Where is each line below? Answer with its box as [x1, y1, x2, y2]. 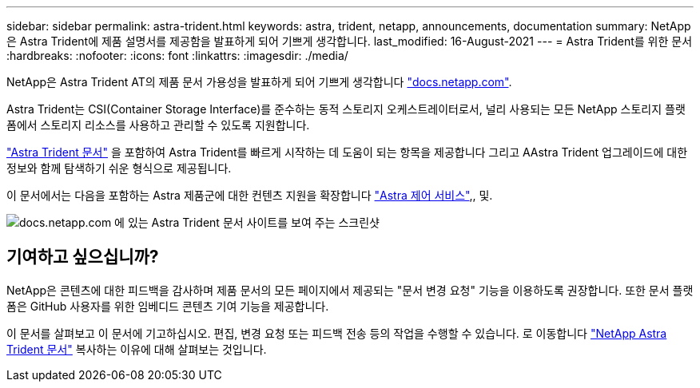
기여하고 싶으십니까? [6, 247, 159, 267]
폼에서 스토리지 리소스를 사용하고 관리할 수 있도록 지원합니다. [6, 118, 310, 132]
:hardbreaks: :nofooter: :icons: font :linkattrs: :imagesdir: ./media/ [6, 49, 348, 62]
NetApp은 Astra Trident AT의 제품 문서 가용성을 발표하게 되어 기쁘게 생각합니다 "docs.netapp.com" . [6, 75, 512, 89]
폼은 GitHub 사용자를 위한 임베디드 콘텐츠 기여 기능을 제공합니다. [6, 299, 329, 313]
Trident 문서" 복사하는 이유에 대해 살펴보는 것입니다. [6, 342, 267, 356]
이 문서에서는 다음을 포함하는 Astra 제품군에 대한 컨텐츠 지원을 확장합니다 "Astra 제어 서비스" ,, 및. [6, 188, 493, 202]
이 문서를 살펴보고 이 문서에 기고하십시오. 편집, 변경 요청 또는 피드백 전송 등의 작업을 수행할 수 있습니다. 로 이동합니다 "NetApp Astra [6, 326, 667, 340]
